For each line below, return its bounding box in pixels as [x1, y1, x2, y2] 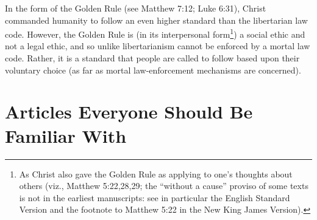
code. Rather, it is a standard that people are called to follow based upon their [5, 52, 300, 64]
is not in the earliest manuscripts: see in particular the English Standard [19, 191, 290, 204]
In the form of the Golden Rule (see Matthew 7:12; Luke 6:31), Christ [5, 2, 266, 14]
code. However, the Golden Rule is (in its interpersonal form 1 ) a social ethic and [5, 26, 305, 40]
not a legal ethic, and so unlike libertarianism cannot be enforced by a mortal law [5, 40, 310, 52]
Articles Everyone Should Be [5, 99, 253, 124]
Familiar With [5, 123, 127, 148]
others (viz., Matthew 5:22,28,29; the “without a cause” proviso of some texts [19, 179, 308, 192]
